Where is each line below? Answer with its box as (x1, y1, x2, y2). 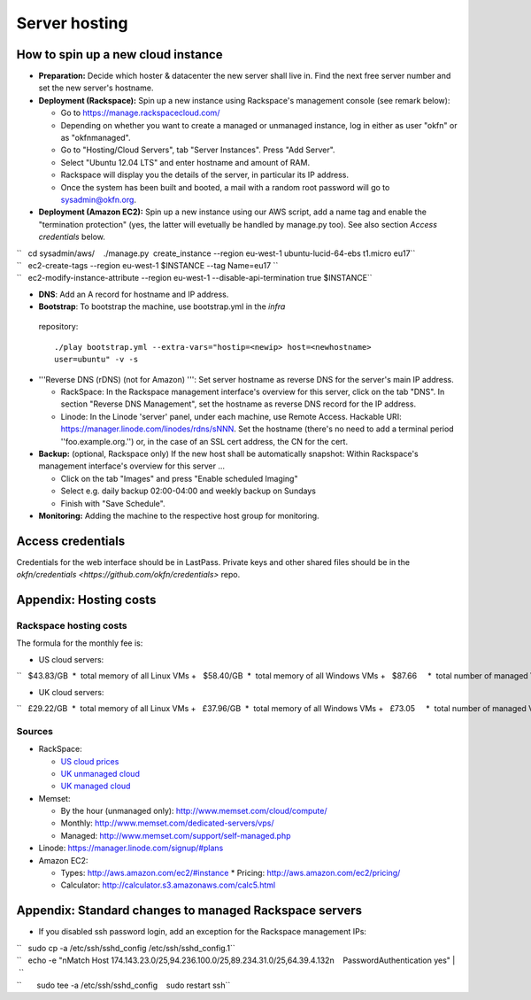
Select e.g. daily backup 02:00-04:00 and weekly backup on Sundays (60, 485, 316, 496)
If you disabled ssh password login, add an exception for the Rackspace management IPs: (38, 926, 367, 937)
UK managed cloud (60, 780, 131, 792)
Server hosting (16, 13, 128, 33)
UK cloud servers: (38, 686, 104, 697)
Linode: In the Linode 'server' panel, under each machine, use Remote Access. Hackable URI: (60, 411, 402, 422)
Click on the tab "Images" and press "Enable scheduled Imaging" (60, 473, 298, 484)
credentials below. (38, 231, 106, 243)
